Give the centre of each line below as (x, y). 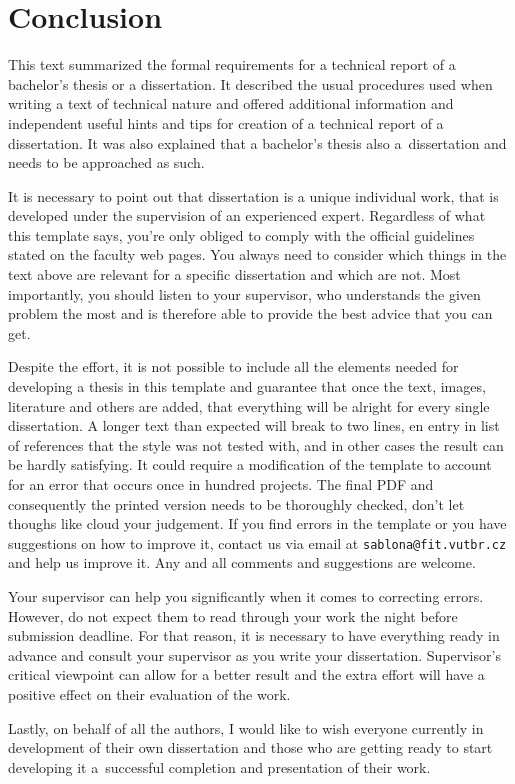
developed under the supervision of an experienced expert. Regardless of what (247, 215)
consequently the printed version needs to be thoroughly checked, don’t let (236, 503)
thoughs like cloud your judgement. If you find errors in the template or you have (257, 523)
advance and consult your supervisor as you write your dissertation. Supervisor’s (254, 654)
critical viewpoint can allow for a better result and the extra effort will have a (246, 674)
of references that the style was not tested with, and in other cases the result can (256, 444)
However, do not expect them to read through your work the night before (233, 615)
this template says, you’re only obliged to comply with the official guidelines (241, 234)
